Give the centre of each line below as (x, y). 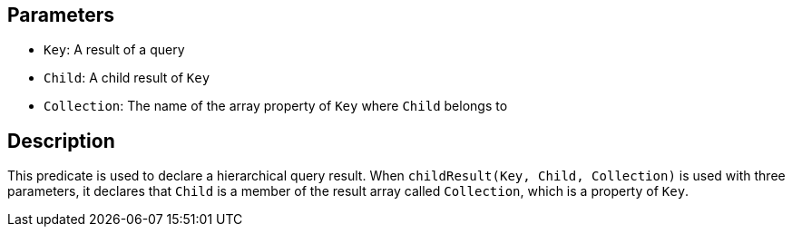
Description (61, 141)
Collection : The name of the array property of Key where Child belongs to (276, 106)
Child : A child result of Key (127, 78)
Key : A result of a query (114, 50)
